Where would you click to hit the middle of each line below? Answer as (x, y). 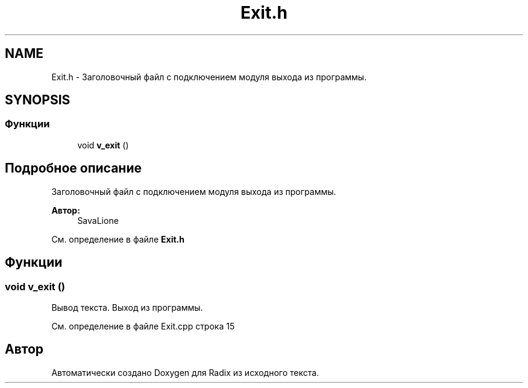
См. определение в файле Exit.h (118, 239)
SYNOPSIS (38, 100)
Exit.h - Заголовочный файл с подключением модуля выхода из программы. (209, 77)
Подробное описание (73, 168)
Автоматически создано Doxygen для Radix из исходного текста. (185, 372)
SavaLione (98, 220)
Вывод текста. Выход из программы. (127, 307)
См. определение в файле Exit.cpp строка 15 (143, 326)
